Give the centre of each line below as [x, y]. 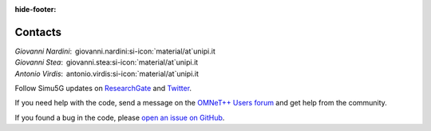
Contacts [38, 32]
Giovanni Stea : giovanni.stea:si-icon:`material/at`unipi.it [107, 62]
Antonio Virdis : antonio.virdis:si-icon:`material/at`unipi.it [107, 73]
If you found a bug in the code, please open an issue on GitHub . [120, 117]
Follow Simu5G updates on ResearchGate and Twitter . [103, 89]
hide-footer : [36, 9]
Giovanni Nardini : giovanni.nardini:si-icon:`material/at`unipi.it [115, 51]
